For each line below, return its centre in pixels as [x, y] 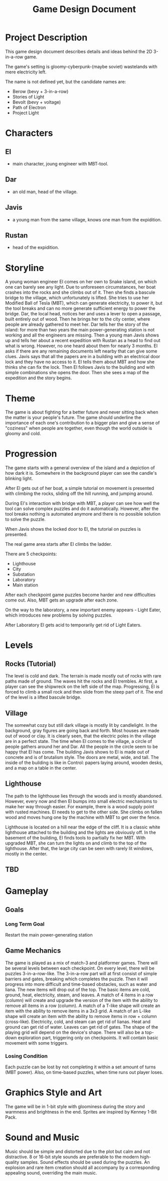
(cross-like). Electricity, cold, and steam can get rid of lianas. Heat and [78, 1022]
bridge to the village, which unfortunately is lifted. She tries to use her [77, 298]
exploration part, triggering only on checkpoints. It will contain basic [88, 1038]
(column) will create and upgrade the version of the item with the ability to [81, 1000]
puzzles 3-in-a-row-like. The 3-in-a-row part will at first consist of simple [81, 973]
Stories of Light [28, 97]
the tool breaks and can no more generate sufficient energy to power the [80, 308]
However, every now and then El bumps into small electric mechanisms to [81, 801]
